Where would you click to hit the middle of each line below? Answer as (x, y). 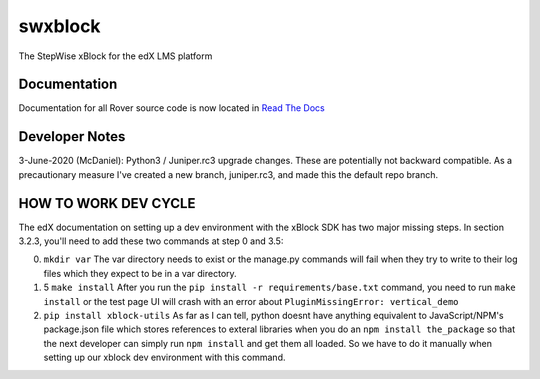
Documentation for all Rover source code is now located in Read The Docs (171, 108)
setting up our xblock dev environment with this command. (164, 357)
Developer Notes (72, 136)
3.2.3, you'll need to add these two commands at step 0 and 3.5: (151, 241)
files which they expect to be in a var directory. (140, 273)
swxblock (59, 26)
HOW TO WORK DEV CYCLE (107, 203)
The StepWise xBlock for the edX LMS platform (115, 56)
